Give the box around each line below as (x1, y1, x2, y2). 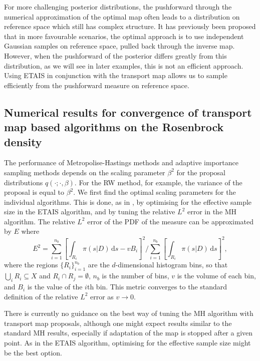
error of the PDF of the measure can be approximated (87, 216, 254, 226)
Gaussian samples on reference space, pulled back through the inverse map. (4, 41, 235, 51)
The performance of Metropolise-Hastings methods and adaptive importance (4, 157, 238, 168)
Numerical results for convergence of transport (4, 104, 252, 120)
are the (88, 259, 110, 270)
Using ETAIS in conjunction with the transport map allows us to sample (4, 70, 227, 81)
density (4, 134, 42, 149)
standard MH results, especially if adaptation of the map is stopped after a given (4, 327, 253, 338)
